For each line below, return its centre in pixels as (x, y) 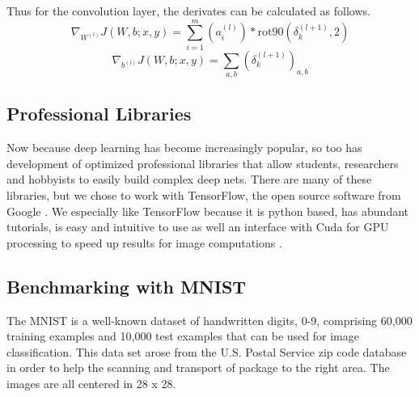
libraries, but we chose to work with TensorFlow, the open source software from (204, 195)
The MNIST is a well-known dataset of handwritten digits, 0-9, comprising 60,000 (209, 320)
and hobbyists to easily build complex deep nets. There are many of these (189, 179)
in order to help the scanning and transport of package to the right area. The (198, 367)
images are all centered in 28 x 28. (91, 383)
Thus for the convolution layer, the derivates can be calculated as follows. (188, 11)
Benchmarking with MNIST (127, 286)
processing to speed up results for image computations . (144, 242)
